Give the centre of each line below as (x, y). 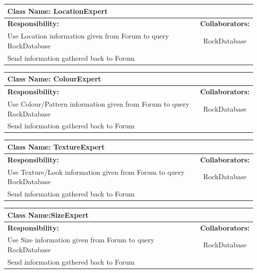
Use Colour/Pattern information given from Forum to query (98, 103)
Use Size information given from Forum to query (81, 240)
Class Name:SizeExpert (48, 214)
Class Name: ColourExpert (54, 79)
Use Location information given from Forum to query (88, 36)
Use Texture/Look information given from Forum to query (96, 172)
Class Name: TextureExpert (56, 146)
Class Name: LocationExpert (58, 11)
